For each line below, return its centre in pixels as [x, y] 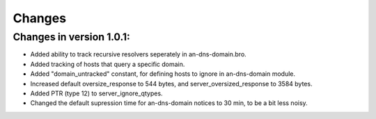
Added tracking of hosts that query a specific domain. [108, 64]
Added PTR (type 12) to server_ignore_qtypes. [96, 93]
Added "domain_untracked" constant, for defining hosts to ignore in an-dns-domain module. [163, 74]
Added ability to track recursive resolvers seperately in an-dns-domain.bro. [138, 54]
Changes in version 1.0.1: [71, 37]
